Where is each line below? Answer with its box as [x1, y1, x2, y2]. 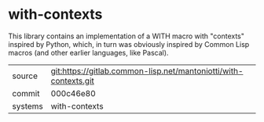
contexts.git [50, 75, 94, 86]
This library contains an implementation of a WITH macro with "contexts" [8, 31, 245, 41]
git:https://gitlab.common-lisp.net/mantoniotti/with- [50, 65, 244, 76]
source [12, 70, 38, 81]
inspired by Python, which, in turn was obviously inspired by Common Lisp [8, 39, 250, 48]
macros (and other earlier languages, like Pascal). [8, 48, 169, 57]
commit [12, 88, 40, 99]
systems [12, 100, 43, 111]
